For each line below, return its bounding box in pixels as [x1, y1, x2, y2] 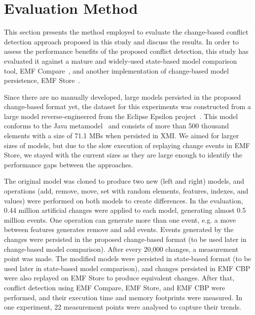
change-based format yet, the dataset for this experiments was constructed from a [4, 101, 251, 112]
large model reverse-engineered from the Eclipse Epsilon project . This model [4, 111, 238, 121]
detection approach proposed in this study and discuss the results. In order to [4, 36, 239, 46]
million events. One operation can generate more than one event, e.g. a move [4, 214, 236, 225]
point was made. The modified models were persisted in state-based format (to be [4, 253, 252, 264]
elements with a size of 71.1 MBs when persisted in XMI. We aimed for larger [4, 130, 239, 141]
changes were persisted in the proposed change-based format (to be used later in [4, 234, 247, 244]
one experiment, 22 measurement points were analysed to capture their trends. [4, 302, 242, 312]
